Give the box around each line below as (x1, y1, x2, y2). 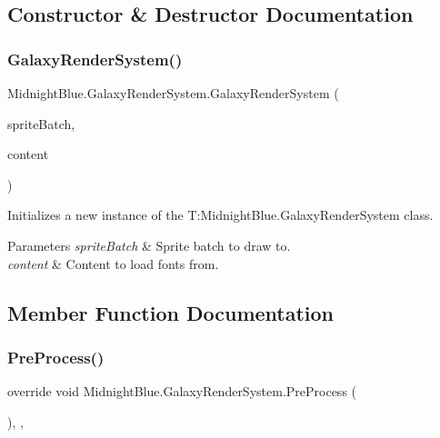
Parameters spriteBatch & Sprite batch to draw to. (7, 235, 291, 254)
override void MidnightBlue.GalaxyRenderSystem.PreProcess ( (7, 382, 357, 401)
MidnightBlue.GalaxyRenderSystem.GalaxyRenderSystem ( (7, 84, 339, 102)
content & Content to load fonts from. (7, 254, 219, 273)
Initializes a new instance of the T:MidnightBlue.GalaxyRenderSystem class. (7, 205, 434, 224)
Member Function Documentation (7, 298, 335, 326)
